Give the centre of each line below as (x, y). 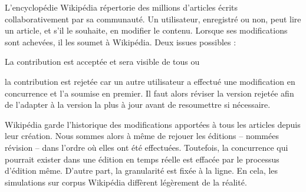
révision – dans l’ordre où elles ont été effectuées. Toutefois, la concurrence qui (147, 147)
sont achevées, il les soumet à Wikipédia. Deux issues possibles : (121, 42)
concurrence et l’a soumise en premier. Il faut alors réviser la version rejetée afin (149, 93)
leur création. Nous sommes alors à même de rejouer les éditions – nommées (142, 136)
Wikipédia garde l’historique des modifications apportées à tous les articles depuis (153, 124)
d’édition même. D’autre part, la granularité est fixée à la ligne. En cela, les (142, 171)
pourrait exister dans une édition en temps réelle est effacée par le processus (142, 159)
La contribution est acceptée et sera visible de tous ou (102, 62)
